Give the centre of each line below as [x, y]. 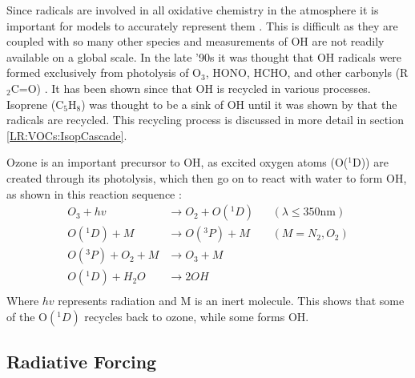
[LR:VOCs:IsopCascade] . [67, 135]
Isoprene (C [35, 104]
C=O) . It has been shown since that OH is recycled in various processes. [191, 88]
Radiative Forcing [82, 362]
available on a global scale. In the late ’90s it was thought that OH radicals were [204, 56]
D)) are [370, 162]
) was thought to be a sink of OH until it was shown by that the [239, 104]
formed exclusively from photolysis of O [104, 72]
